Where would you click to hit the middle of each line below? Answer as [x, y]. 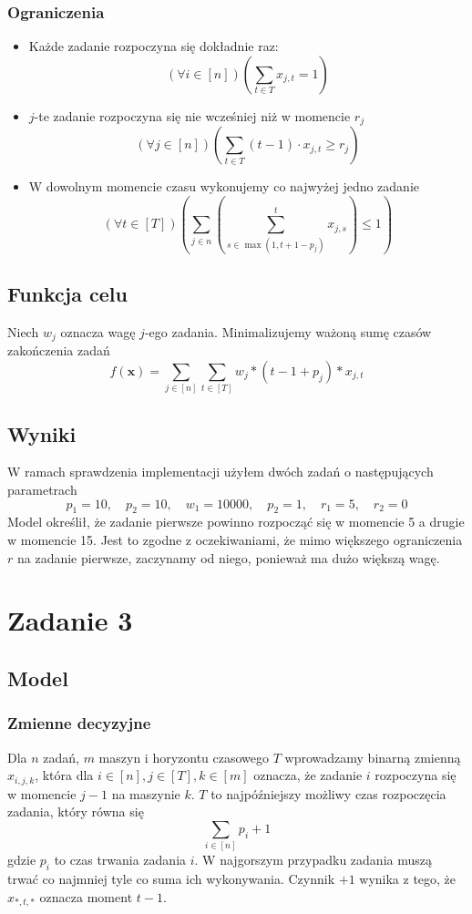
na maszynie [146, 793]
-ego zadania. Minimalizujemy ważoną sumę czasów [288, 331]
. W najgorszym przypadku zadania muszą [313, 860]
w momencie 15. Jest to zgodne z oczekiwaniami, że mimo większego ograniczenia [235, 540]
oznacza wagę [98, 331]
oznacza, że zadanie [308, 775]
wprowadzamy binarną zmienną [373, 757]
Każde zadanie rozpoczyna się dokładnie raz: [154, 46]
